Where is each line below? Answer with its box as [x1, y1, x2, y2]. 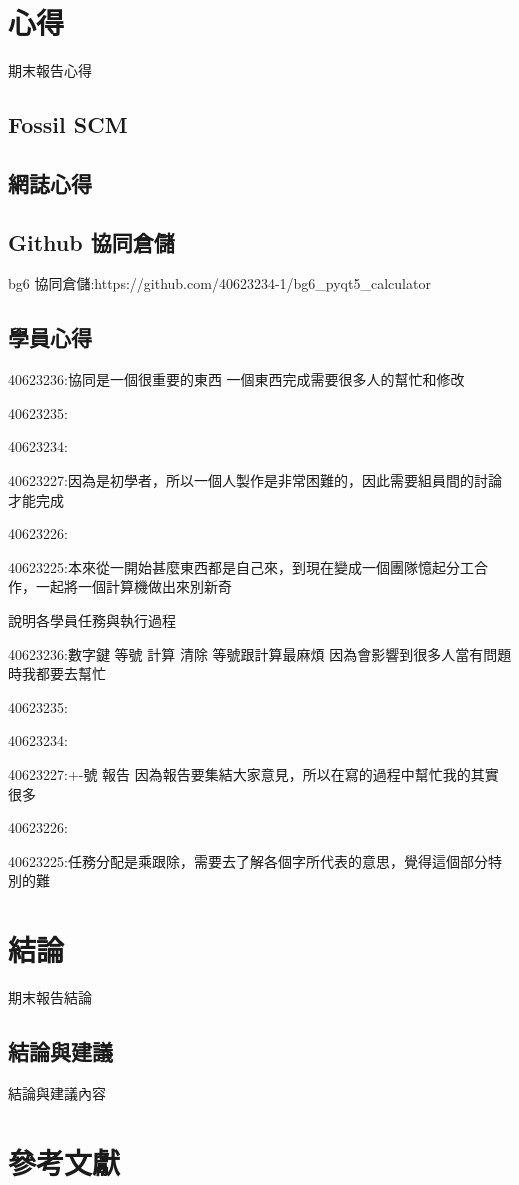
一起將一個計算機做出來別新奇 [35, 576, 232, 597]
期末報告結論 [8, 987, 92, 1008]
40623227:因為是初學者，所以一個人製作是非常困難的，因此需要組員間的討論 [8, 470, 502, 491]
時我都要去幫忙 [8, 663, 106, 684]
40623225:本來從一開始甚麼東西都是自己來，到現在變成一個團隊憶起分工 [8, 556, 474, 577]
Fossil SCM [8, 109, 128, 140]
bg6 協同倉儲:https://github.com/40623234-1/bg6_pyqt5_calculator [8, 273, 431, 294]
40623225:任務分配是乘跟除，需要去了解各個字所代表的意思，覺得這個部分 [8, 850, 488, 871]
